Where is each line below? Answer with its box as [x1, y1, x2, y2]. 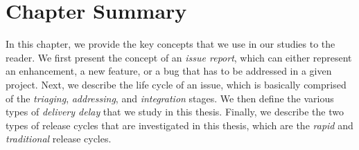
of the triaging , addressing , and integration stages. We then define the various [6, 91, 334, 105]
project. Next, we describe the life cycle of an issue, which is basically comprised [6, 77, 347, 91]
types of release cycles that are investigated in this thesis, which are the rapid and [6, 118, 353, 132]
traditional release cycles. [6, 131, 112, 146]
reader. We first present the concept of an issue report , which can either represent [6, 50, 352, 64]
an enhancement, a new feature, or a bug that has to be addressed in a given [6, 64, 332, 78]
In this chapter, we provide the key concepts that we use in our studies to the [6, 37, 335, 51]
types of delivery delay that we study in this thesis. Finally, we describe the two [6, 104, 344, 119]
